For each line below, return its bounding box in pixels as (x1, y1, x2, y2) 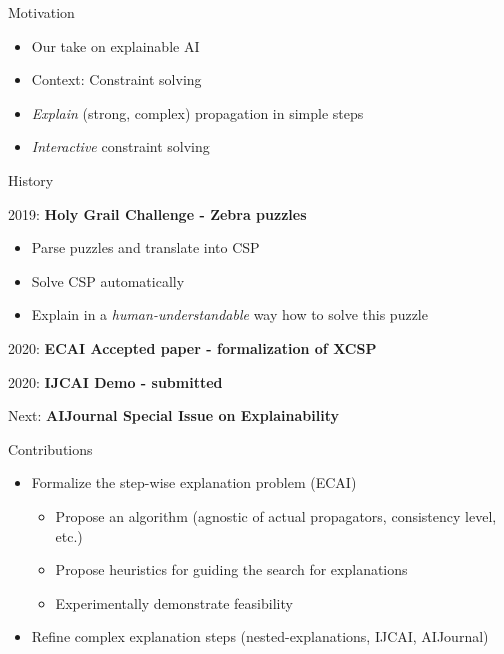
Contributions (8, 438, 93, 459)
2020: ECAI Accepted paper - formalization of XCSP (8, 337, 377, 358)
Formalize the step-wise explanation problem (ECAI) (31, 472, 357, 493)
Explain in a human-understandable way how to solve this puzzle (31, 304, 428, 325)
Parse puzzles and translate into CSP (31, 237, 260, 258)
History (8, 169, 54, 190)
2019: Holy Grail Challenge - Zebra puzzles (8, 203, 307, 224)
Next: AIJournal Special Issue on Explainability (8, 405, 339, 426)
